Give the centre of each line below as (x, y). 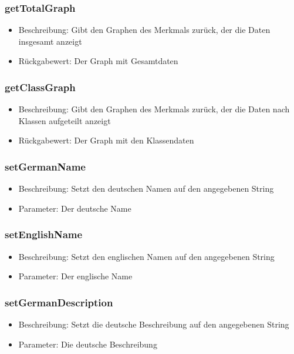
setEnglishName (44, 234)
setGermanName (45, 166)
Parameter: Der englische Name (75, 276)
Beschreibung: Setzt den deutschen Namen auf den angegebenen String (146, 188)
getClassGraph (40, 87)
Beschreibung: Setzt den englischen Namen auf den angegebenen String (146, 256)
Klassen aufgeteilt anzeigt (65, 120)
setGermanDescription (59, 302)
